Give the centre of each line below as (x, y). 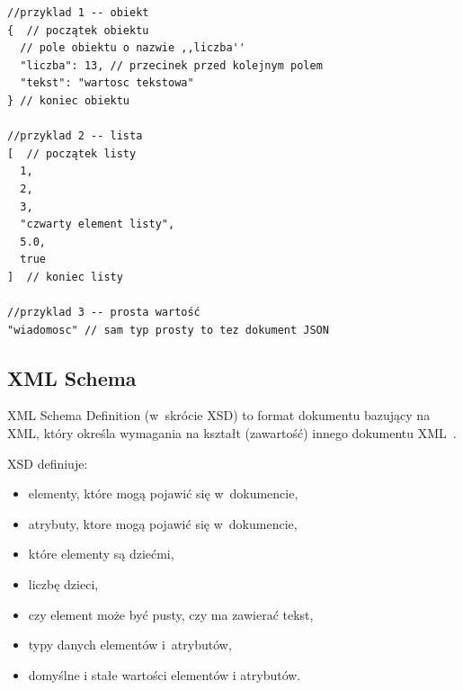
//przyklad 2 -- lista (75, 136)
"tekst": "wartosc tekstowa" (107, 83)
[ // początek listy (72, 153)
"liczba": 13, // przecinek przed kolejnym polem (171, 65)
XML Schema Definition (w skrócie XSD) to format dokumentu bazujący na (219, 415)
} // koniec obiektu (69, 100)
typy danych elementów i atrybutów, (130, 645)
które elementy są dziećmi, (101, 554)
